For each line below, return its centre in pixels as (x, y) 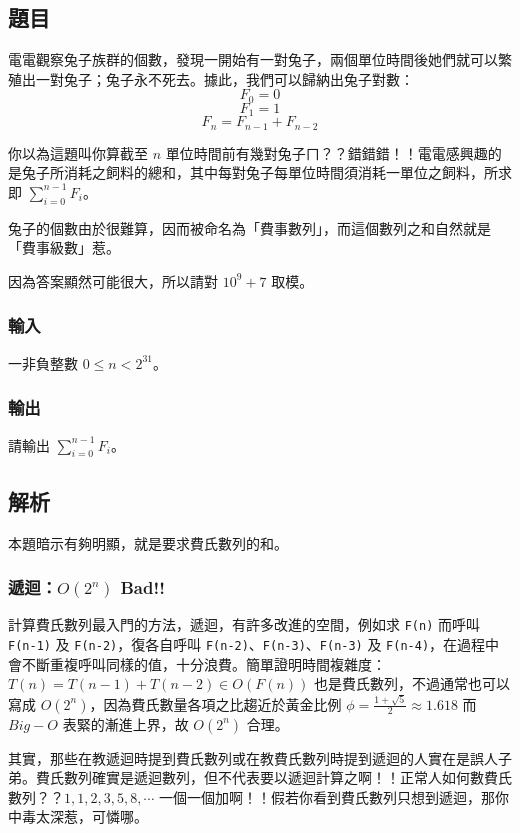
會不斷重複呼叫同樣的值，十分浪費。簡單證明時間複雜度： (197, 663)
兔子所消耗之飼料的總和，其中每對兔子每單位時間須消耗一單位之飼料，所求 (266, 172)
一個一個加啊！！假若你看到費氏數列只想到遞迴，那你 (333, 796)
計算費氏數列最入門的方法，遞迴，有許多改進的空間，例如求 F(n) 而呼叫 (244, 624)
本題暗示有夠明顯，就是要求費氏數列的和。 (148, 542)
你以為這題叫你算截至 (78, 152)
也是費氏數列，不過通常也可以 (412, 683)
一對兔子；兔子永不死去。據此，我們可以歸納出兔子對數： (224, 78)
